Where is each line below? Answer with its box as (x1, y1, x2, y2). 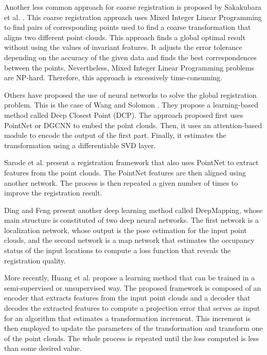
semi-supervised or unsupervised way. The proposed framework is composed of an (4, 282, 261, 293)
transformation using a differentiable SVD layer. (4, 139, 156, 150)
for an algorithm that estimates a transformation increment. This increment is (4, 312, 251, 323)
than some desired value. (4, 343, 82, 353)
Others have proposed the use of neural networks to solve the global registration (4, 89, 257, 100)
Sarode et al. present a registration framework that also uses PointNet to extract (4, 157, 259, 168)
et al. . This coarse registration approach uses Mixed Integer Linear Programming (4, 11, 262, 22)
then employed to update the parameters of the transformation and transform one (4, 323, 263, 333)
